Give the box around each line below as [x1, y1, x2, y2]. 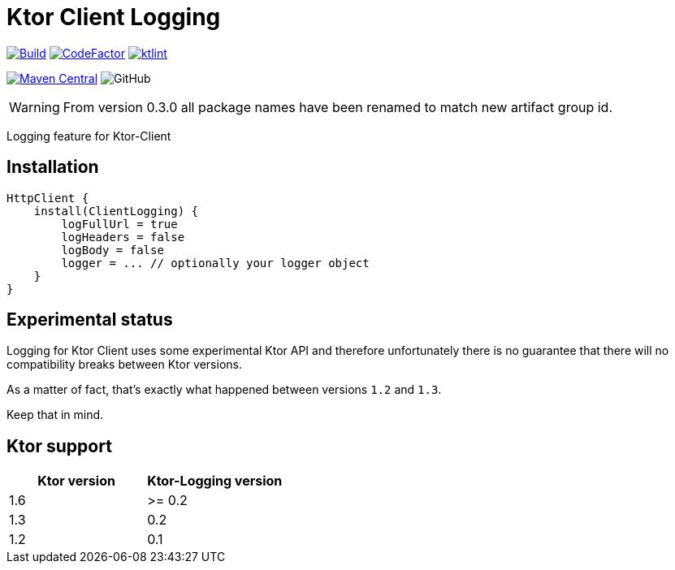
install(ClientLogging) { [33, 204, 199, 218]
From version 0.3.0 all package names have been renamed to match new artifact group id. [63, 98, 613, 115]
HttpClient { [6, 191, 89, 205]
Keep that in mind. [6, 408, 104, 422]
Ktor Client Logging [6, 3, 221, 31]
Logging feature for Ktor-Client [6, 128, 171, 143]
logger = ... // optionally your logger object [61, 256, 370, 270]
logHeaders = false [61, 230, 185, 244]
